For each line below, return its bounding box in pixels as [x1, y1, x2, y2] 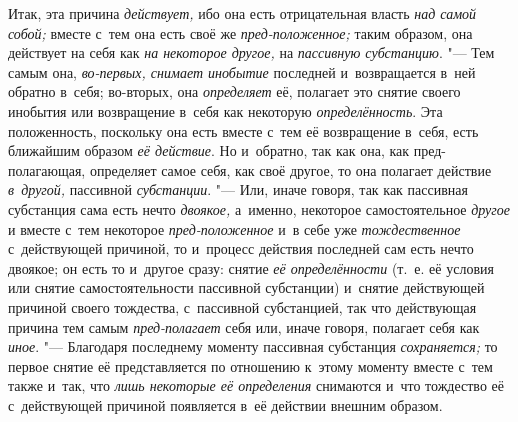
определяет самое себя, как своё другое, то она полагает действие [89, 159, 492, 180]
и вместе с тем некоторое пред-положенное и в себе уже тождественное [8, 218, 461, 239]
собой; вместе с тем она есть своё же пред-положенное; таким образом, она [8, 22, 473, 43]
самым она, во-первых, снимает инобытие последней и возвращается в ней [8, 61, 476, 82]
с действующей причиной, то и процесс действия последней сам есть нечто [8, 238, 474, 259]
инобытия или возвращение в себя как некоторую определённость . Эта [8, 100, 443, 121]
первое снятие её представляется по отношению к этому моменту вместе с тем [8, 355, 493, 376]
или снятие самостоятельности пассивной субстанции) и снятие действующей [8, 277, 485, 298]
